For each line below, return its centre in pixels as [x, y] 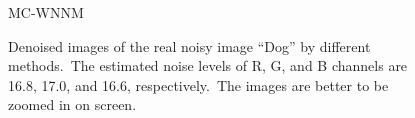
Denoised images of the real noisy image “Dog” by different [189, 45]
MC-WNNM [46, 12]
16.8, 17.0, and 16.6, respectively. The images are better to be [198, 84]
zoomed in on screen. [72, 104]
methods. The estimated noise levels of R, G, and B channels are [208, 65]
